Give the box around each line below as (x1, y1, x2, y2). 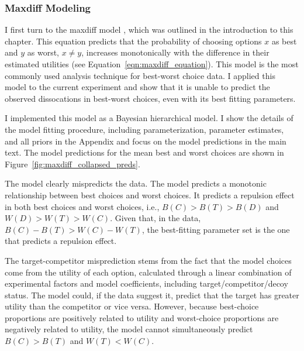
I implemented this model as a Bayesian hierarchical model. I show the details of (5, 112, 293, 124)
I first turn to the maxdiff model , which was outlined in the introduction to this (5, 23, 293, 36)
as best (271, 35, 297, 47)
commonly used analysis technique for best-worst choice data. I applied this (5, 69, 275, 81)
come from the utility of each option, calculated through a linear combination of (5, 266, 292, 278)
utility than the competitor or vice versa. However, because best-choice (5, 300, 259, 312)
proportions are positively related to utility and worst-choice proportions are (5, 311, 279, 324)
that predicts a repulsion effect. (5, 235, 117, 247)
